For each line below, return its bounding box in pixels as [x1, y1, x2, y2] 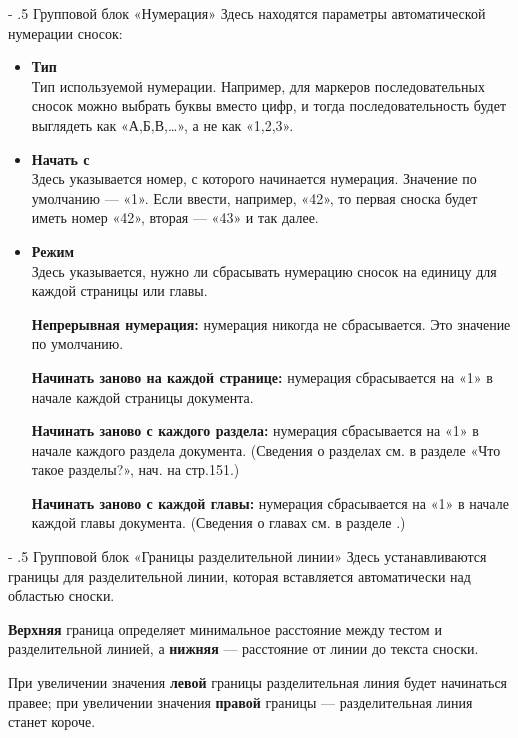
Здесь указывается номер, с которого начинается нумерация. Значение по [31, 168, 477, 189]
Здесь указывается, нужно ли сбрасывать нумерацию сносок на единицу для [31, 260, 497, 281]
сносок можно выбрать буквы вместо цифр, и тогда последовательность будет [31, 95, 506, 116]
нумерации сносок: [8, 22, 123, 43]
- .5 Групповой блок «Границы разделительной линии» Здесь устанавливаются [8, 546, 487, 567]
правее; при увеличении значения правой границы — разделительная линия [8, 691, 473, 712]
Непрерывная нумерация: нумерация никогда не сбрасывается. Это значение [31, 313, 511, 334]
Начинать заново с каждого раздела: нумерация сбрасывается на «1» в [31, 420, 479, 441]
